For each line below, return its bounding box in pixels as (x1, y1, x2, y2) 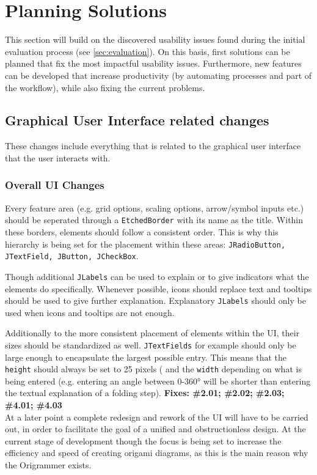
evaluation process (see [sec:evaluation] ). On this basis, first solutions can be (5, 45, 290, 57)
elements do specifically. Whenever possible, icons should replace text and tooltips (5, 282, 312, 295)
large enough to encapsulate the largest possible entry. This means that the (5, 350, 287, 363)
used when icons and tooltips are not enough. (5, 306, 175, 319)
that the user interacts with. (5, 151, 111, 164)
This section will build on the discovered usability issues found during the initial (5, 33, 305, 46)
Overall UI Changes (5, 177, 104, 193)
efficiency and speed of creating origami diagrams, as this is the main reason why (5, 446, 308, 459)
